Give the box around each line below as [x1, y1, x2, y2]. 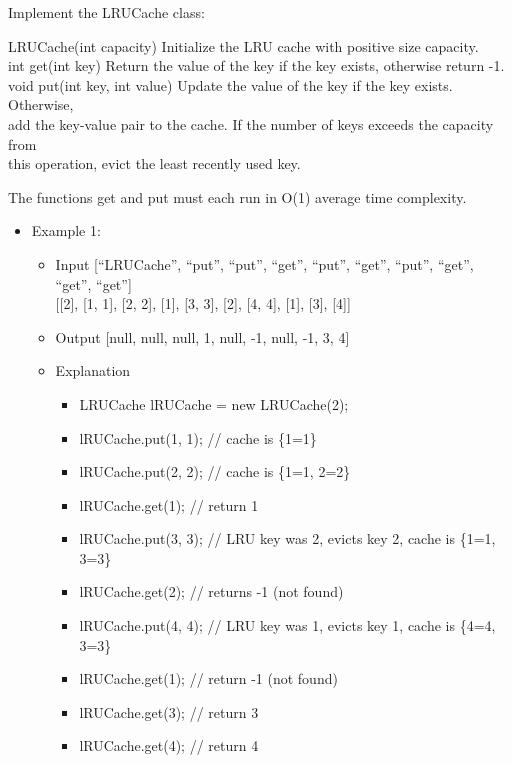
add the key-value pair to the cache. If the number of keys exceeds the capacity [8, 113, 494, 134]
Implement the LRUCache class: [8, 2, 205, 22]
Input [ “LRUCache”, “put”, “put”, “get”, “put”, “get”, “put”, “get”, [55, 253, 474, 274]
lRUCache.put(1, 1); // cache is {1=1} [79, 427, 317, 448]
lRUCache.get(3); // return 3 [79, 701, 259, 722]
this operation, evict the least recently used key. [8, 153, 301, 174]
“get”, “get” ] [55, 273, 132, 294]
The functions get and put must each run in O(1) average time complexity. [8, 186, 467, 207]
